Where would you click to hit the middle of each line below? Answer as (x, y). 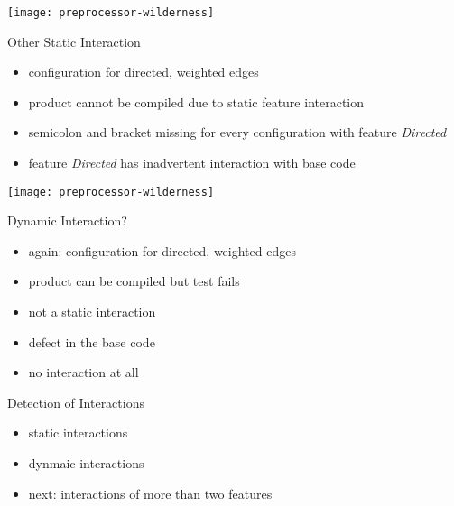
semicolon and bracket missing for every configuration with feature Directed (237, 132)
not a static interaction (92, 312)
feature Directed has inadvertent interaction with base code (192, 163)
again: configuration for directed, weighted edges (162, 250)
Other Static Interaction (74, 41)
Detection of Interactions (76, 402)
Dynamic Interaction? (67, 221)
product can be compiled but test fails (134, 281)
